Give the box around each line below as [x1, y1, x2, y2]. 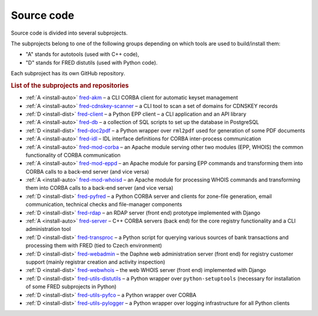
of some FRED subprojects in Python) [25, 283, 117, 290]
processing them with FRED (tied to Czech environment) [25, 242, 162, 249]
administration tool [25, 226, 71, 233]
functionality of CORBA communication [25, 152, 121, 159]
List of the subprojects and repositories [11, 81, 129, 89]
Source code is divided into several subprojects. [11, 29, 128, 36]
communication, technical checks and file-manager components [25, 201, 183, 208]
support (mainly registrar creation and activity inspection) [25, 258, 165, 265]
